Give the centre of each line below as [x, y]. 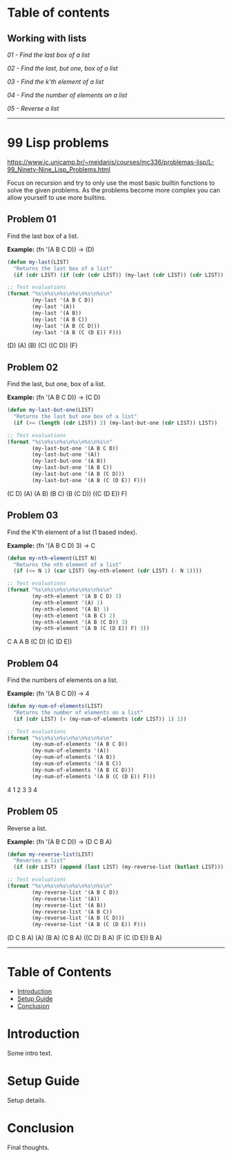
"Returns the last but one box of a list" [75, 416]
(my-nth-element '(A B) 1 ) [71, 609]
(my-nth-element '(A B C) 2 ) [74, 616]
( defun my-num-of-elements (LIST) [55, 706]
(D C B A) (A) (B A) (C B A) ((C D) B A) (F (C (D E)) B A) [85, 938]
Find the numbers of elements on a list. [63, 680]
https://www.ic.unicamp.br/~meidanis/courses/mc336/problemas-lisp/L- [111, 162]
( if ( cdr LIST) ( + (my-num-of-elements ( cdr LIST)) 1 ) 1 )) [100, 719]
